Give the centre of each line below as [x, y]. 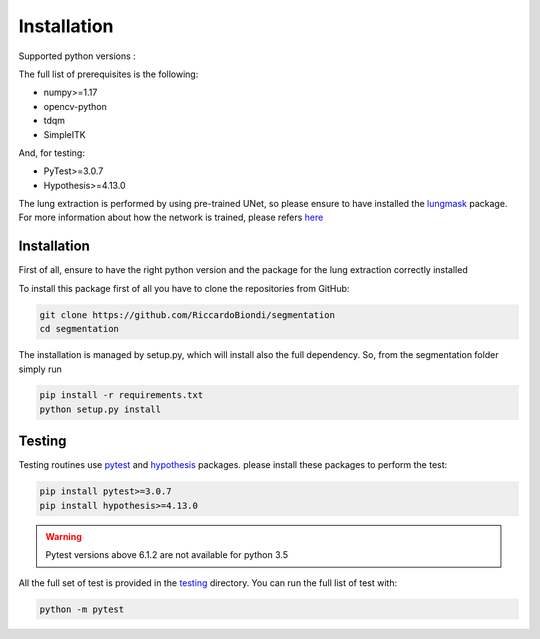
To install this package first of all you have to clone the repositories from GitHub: [184, 288]
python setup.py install [100, 409]
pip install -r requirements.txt [121, 395]
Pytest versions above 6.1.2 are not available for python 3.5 [167, 555]
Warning [63, 536]
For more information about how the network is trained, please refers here [171, 217]
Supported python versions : [77, 56]
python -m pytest [82, 609]
